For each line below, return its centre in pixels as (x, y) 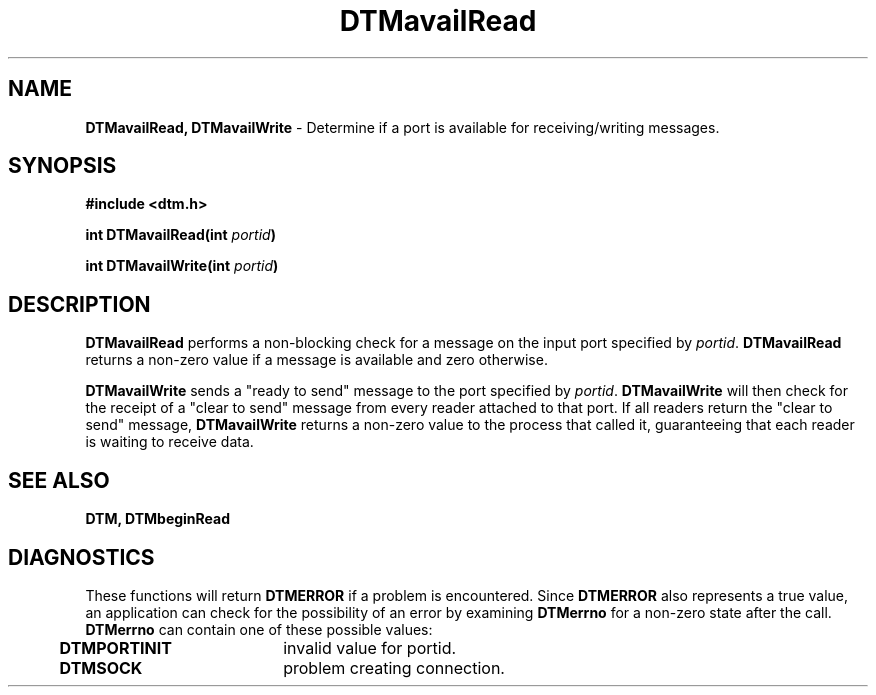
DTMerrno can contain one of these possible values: (259, 629)
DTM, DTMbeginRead (158, 519)
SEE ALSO (59, 480)
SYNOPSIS (62, 166)
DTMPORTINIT (115, 647)
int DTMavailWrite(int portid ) (182, 266)
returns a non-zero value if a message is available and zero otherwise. (316, 360)
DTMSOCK (101, 667)
